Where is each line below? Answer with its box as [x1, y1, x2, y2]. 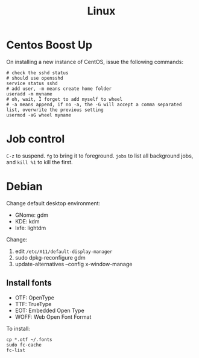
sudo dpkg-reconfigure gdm [14, 254, 86, 261]
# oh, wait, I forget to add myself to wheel [6, 96, 122, 102]
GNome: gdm [14, 211, 49, 219]
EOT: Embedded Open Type [14, 307, 84, 314]
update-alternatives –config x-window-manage [14, 260, 133, 267]
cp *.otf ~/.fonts [6, 336, 52, 342]
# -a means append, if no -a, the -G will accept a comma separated [6, 101, 182, 107]
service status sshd [6, 80, 58, 86]
